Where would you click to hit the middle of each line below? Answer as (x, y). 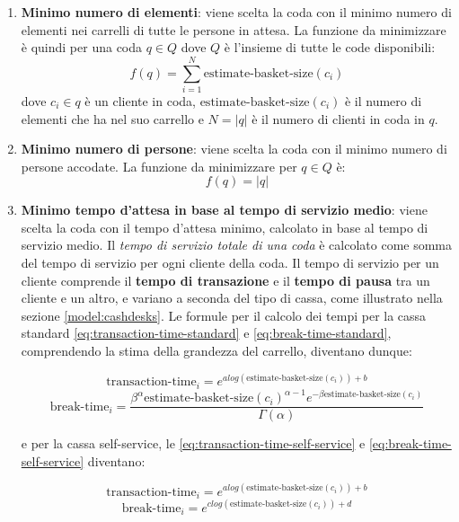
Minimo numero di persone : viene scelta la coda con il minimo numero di (234, 149)
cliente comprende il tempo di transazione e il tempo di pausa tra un (225, 280)
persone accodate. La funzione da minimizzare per (159, 166)
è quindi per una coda (82, 47)
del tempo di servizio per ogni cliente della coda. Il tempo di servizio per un (230, 263)
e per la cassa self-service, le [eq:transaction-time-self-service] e (193, 443)
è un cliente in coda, (140, 100)
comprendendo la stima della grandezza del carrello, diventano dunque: (216, 351)
